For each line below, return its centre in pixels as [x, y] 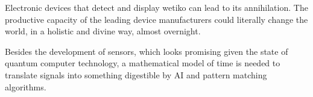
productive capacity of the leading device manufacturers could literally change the [156, 19]
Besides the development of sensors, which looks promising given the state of [147, 51]
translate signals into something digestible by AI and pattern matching [136, 74]
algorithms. [26, 86]
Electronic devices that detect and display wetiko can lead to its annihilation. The [156, 7]
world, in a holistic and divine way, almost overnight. [103, 31]
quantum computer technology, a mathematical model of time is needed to [143, 63]
